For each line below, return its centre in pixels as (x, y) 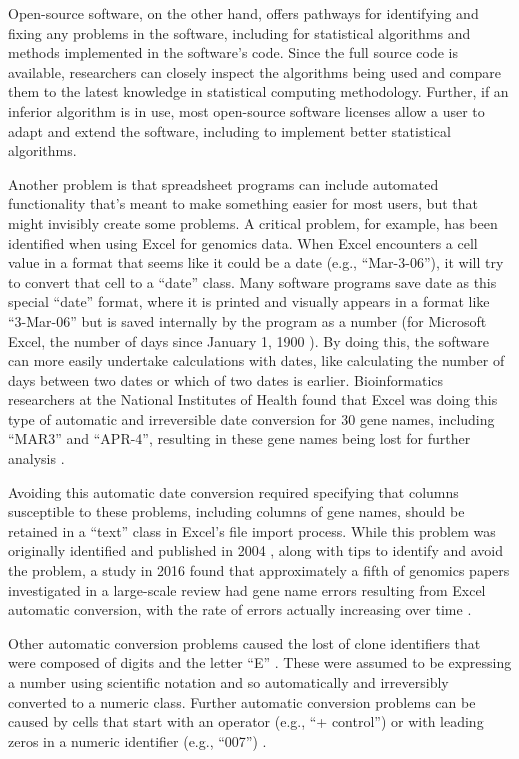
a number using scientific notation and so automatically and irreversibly (228, 682)
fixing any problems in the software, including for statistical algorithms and (239, 32)
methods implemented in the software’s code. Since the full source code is (233, 52)
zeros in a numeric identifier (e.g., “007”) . (137, 740)
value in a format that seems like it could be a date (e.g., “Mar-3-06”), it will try (256, 262)
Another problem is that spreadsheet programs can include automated (223, 183)
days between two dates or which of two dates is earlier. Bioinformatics (226, 379)
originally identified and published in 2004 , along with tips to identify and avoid (255, 550)
